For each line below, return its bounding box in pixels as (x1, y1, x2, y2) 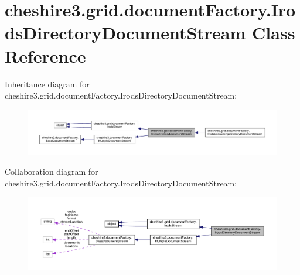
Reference (5, 43, 86, 67)
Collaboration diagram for (5, 165, 98, 178)
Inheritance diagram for (5, 77, 90, 90)
